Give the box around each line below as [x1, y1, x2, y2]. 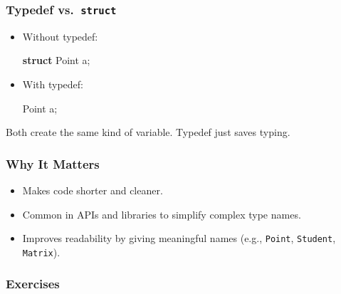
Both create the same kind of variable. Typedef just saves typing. [6, 125, 290, 140]
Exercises [6, 275, 60, 293]
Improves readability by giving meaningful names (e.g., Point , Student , [22, 231, 336, 246]
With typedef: [22, 76, 83, 91]
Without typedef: [22, 28, 98, 43]
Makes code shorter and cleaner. [22, 182, 163, 197]
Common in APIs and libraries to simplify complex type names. [22, 206, 301, 221]
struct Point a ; [22, 53, 90, 68]
